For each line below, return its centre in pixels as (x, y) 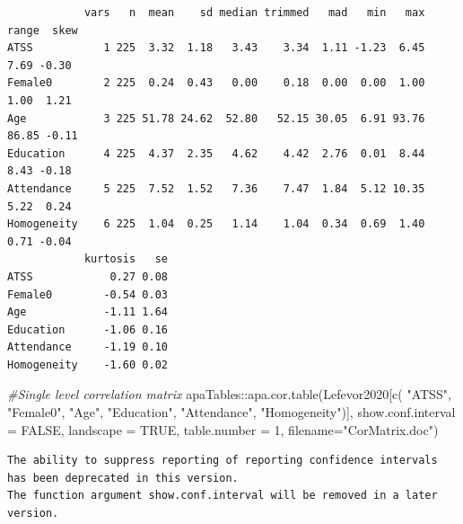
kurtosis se (126, 259)
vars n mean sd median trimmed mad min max (254, 13)
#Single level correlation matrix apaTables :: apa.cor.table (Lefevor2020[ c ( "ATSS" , (229, 394)
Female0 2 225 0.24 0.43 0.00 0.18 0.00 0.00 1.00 (216, 83)
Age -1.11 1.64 (87, 312)
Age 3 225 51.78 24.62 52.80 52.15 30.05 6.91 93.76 (216, 118)
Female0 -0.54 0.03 (87, 294)
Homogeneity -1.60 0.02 (87, 364)
